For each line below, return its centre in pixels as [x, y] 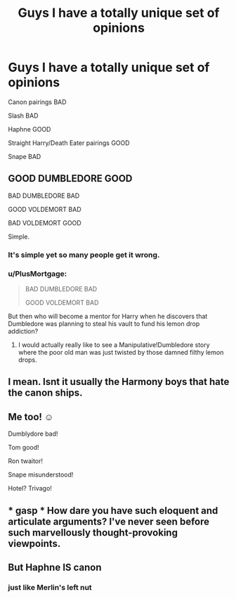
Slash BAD [23, 115]
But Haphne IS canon [55, 567]
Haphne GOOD [29, 129]
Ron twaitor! [26, 461]
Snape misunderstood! [41, 475]
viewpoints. [34, 543]
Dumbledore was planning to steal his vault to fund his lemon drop [104, 323]
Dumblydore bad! [33, 434]
